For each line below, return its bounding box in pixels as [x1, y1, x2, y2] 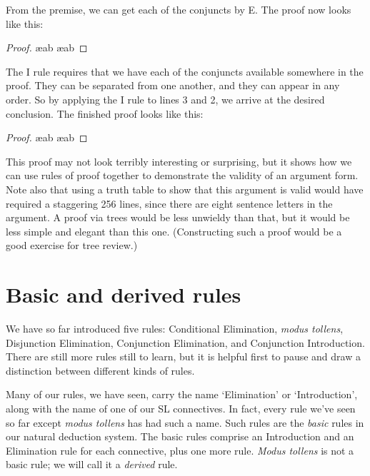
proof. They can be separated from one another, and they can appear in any [6, 78, 340, 93]
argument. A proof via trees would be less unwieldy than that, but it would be [6, 210, 350, 225]
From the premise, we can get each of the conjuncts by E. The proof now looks [6, 2, 351, 16]
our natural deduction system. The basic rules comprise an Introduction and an [6, 429, 354, 444]
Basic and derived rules [6, 280, 241, 309]
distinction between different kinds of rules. [6, 363, 195, 378]
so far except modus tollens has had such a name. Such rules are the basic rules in [6, 415, 364, 430]
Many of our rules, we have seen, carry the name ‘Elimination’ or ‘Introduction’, [6, 387, 358, 402]
